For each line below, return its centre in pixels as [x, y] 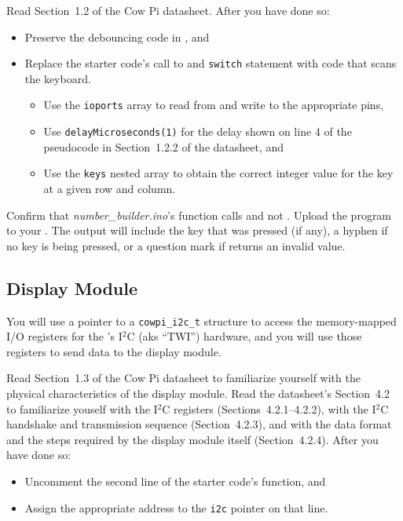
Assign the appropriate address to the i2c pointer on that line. [176, 507]
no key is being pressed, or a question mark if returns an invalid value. [176, 245]
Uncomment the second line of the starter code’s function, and [175, 481]
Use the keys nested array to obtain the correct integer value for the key [218, 173]
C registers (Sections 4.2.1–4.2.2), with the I [269, 408]
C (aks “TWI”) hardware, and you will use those [244, 336]
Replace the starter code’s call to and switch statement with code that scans [211, 63]
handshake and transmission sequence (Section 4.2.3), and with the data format [199, 424]
